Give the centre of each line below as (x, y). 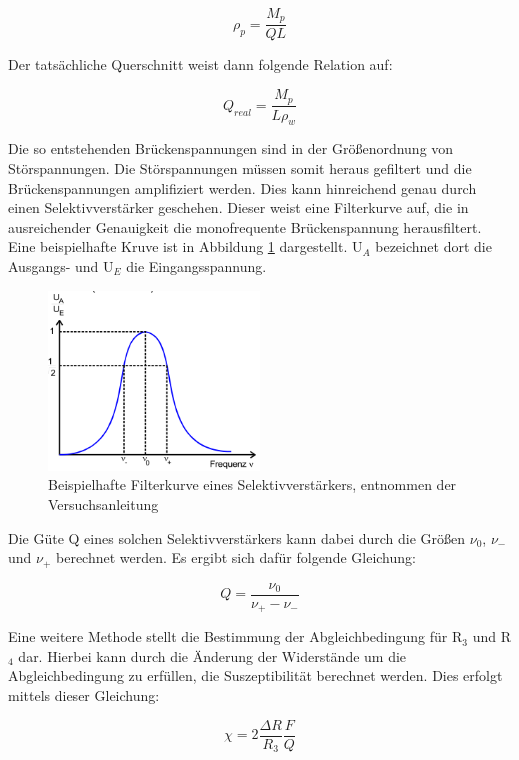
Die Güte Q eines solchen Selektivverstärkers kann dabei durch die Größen (237, 537)
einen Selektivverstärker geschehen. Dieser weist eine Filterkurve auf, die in (238, 207)
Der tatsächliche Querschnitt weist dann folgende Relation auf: (200, 64)
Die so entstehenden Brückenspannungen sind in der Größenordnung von (231, 148)
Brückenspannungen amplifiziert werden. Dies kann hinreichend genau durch (242, 187)
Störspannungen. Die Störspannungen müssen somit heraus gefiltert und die (240, 167)
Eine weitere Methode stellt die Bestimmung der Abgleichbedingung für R (235, 636)
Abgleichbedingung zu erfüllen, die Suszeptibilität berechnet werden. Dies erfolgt (255, 675)
